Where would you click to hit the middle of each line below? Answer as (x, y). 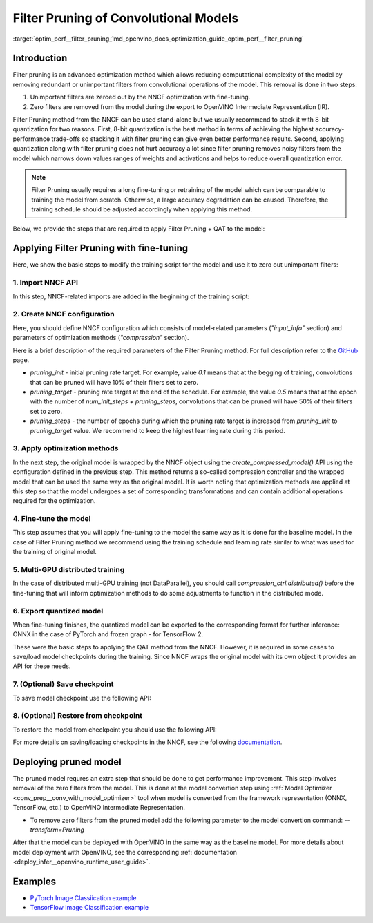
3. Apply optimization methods (66, 448)
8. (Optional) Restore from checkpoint (78, 716)
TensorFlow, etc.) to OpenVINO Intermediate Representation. (99, 808)
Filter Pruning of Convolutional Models (126, 18)
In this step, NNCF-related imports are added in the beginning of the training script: (131, 296)
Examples (35, 882)
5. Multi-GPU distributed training (69, 570)
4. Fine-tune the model (52, 519)
